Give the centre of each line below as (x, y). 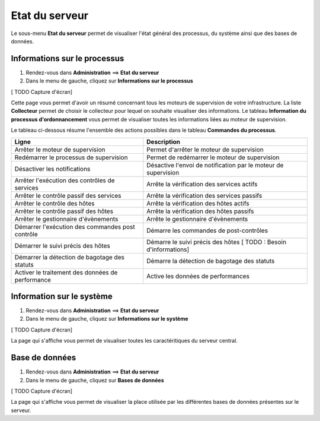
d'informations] (168, 249)
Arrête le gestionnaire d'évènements (197, 219)
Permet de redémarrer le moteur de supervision (213, 157)
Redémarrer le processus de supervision (71, 157)
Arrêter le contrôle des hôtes (55, 203)
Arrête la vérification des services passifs (204, 195)
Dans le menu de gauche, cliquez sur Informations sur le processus (110, 81)
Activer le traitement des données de (66, 272)
